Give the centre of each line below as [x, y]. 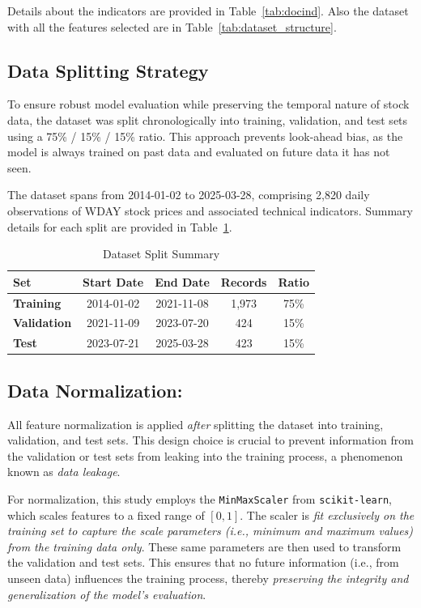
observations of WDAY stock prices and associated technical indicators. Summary [210, 210]
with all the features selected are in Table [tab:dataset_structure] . [172, 26]
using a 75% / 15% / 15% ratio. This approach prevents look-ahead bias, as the [205, 136]
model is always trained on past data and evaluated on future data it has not [199, 152]
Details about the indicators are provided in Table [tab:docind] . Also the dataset [208, 11]
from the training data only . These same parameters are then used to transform [204, 546]
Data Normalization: [95, 390]
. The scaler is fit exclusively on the [327, 514]
